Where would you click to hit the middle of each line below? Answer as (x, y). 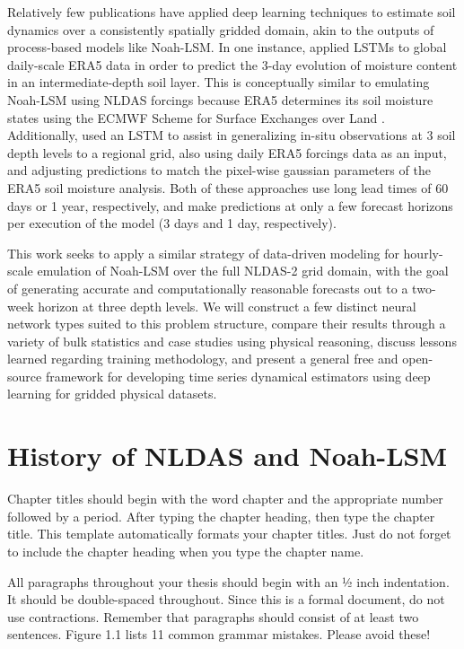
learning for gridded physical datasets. (112, 394)
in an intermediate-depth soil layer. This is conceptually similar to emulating (219, 82)
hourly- (423, 253)
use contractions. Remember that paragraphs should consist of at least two (213, 616)
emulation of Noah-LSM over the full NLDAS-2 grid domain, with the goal (243, 271)
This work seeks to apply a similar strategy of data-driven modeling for (203, 253)
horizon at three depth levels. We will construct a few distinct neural (227, 306)
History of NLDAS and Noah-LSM (228, 456)
